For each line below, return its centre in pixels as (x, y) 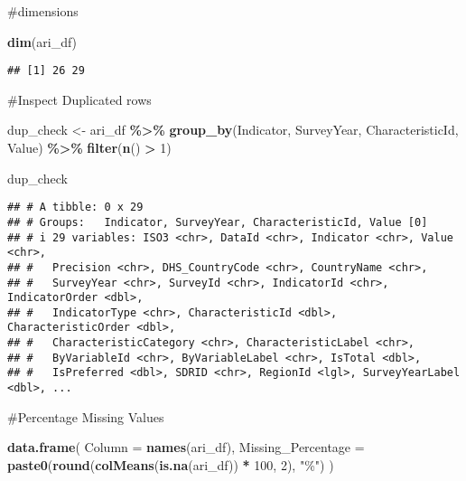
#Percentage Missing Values (86, 416)
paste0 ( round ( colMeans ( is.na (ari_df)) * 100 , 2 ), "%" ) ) (171, 464)
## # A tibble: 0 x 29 (75, 207)
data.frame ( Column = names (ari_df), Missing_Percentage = (186, 447)
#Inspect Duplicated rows (79, 99)
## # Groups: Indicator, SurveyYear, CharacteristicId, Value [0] (218, 222)
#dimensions (43, 11)
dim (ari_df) (42, 41)
